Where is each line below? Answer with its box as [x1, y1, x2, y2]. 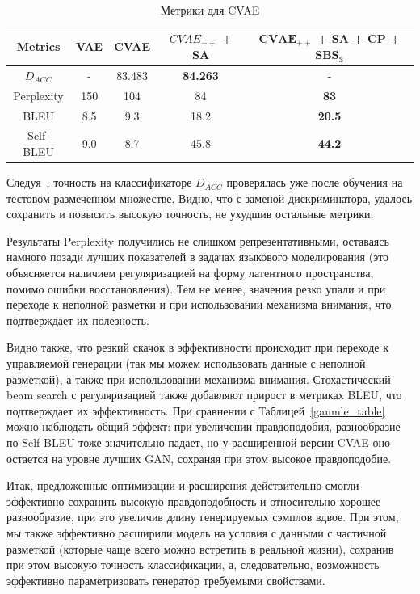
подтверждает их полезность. [6, 311, 149, 328]
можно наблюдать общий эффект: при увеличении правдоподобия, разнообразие [6, 418, 401, 435]
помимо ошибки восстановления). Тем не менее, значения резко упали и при [6, 280, 386, 297]
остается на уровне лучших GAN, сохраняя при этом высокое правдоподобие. [6, 449, 392, 466]
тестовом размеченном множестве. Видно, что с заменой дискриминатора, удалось [6, 189, 413, 206]
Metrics [16, 37, 61, 54]
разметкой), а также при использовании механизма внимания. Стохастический [6, 370, 391, 387]
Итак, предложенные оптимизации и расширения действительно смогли [6, 477, 359, 494]
